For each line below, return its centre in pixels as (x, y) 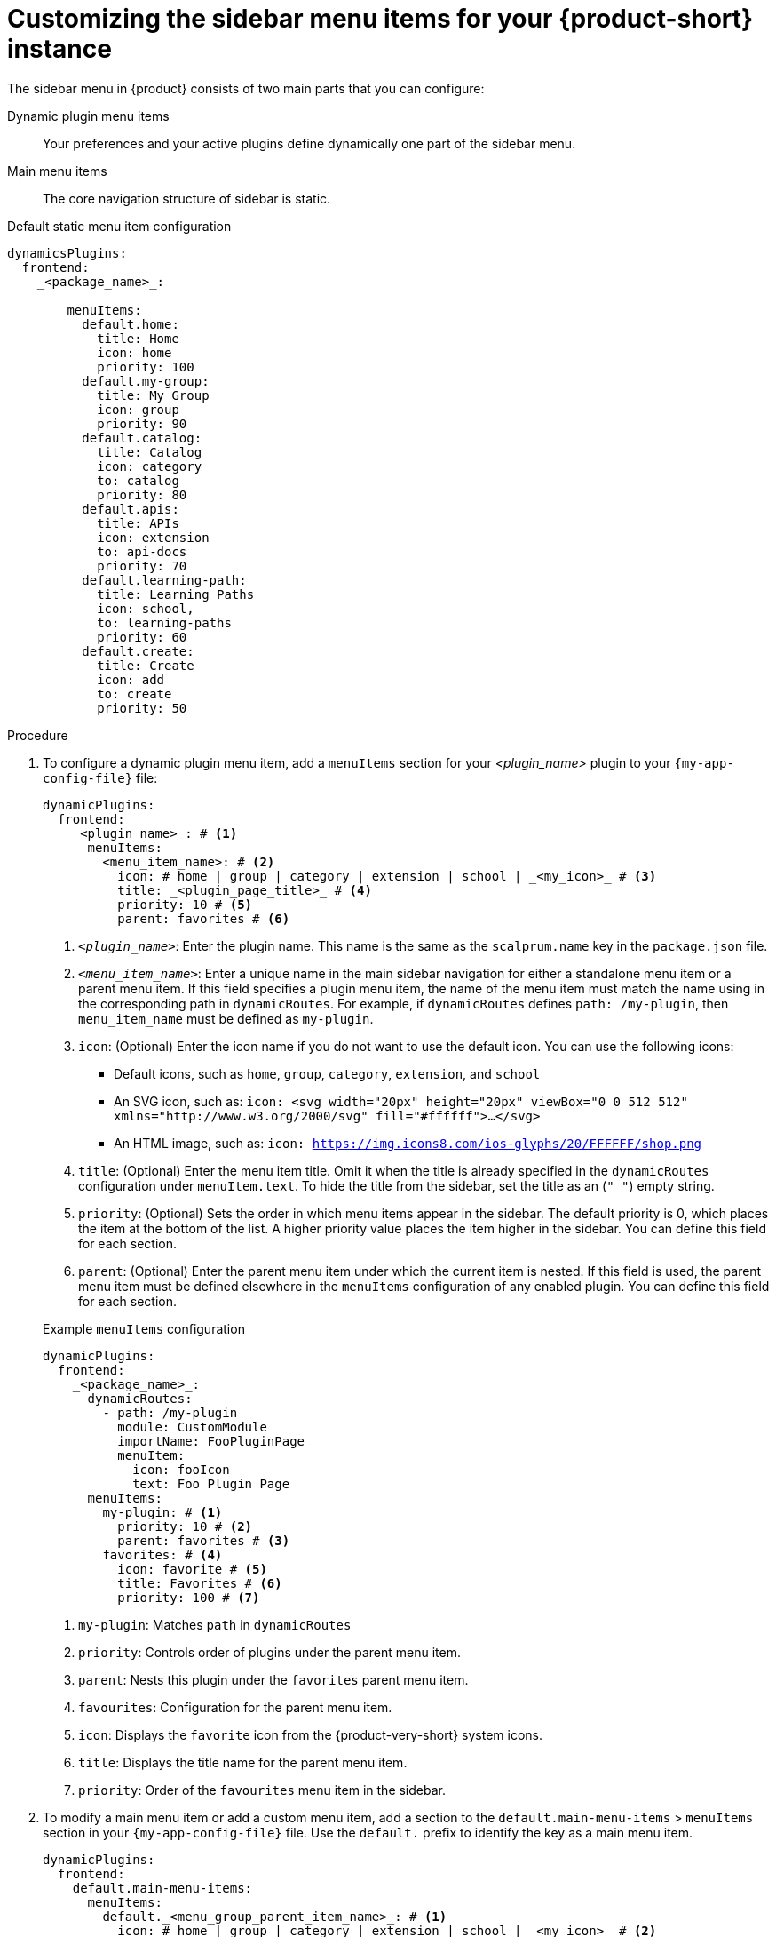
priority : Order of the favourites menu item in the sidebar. (262, 1790)
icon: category (150, 466)
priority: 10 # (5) (185, 904)
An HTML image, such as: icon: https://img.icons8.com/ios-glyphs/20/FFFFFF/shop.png (408, 1143)
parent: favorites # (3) (204, 1540)
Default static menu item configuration (119, 226)
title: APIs (138, 523)
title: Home (138, 338)
